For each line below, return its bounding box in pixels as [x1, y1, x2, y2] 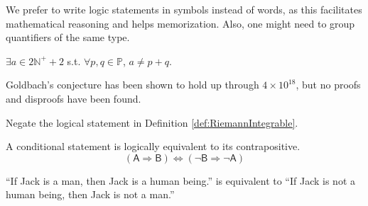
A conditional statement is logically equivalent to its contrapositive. [6, 139, 301, 154]
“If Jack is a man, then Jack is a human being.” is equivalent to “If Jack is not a [6, 173, 356, 188]
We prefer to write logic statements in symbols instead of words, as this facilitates [6, 2, 362, 16]
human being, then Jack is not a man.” [6, 187, 175, 202]
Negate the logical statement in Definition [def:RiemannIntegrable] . [6, 115, 298, 130]
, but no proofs [296, 77, 361, 92]
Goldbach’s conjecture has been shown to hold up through [6, 77, 259, 92]
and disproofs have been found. [6, 91, 141, 105]
